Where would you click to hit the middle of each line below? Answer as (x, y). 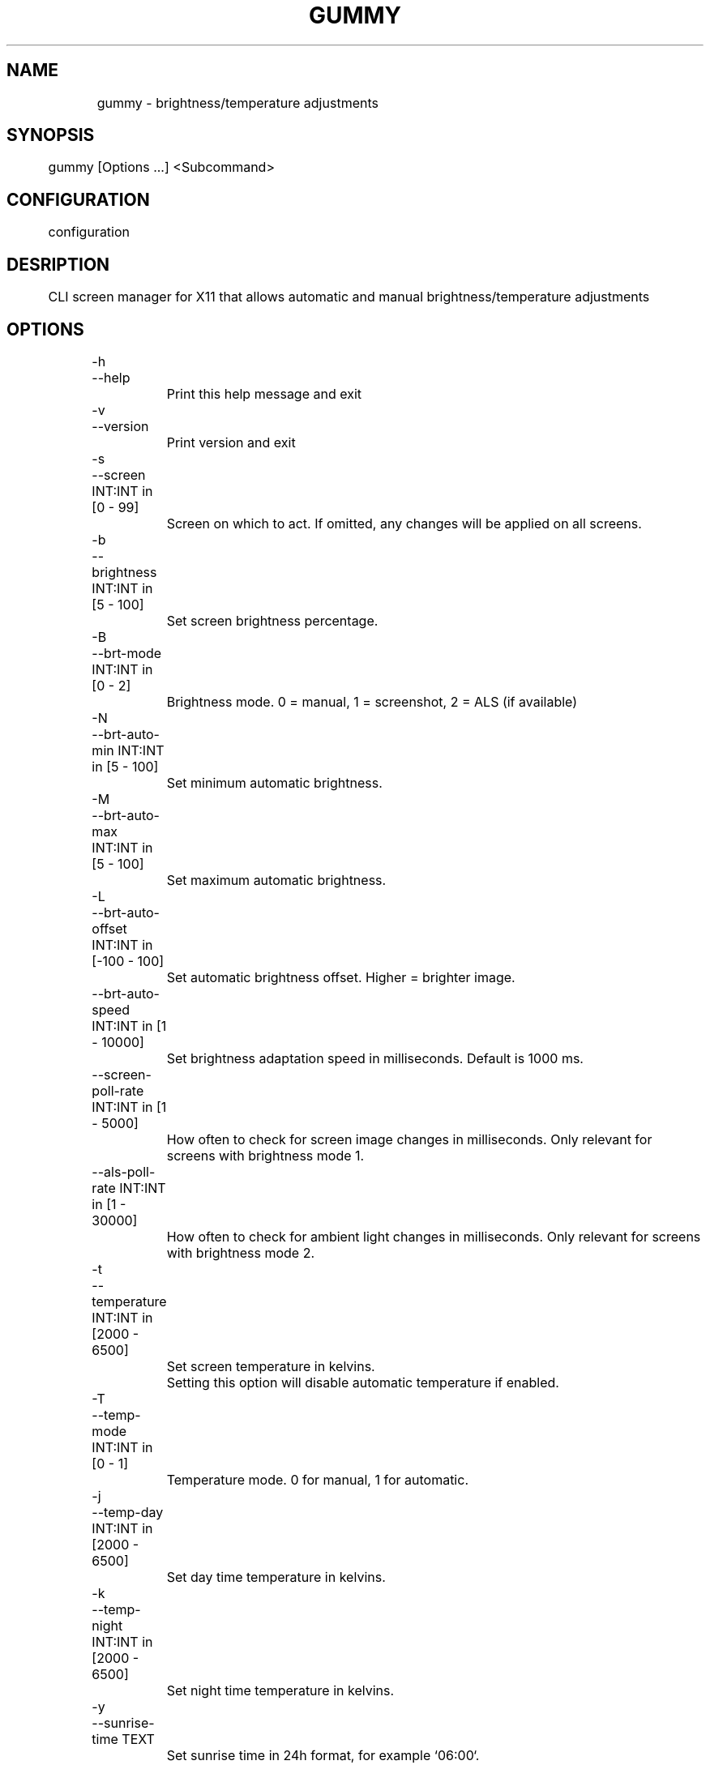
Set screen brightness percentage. (272, 620)
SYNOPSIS (51, 135)
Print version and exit (231, 442)
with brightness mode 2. (240, 1252)
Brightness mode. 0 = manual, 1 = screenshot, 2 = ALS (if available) (372, 701)
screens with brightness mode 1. (265, 1155)
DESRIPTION (58, 264)
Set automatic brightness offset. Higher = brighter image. (341, 977)
